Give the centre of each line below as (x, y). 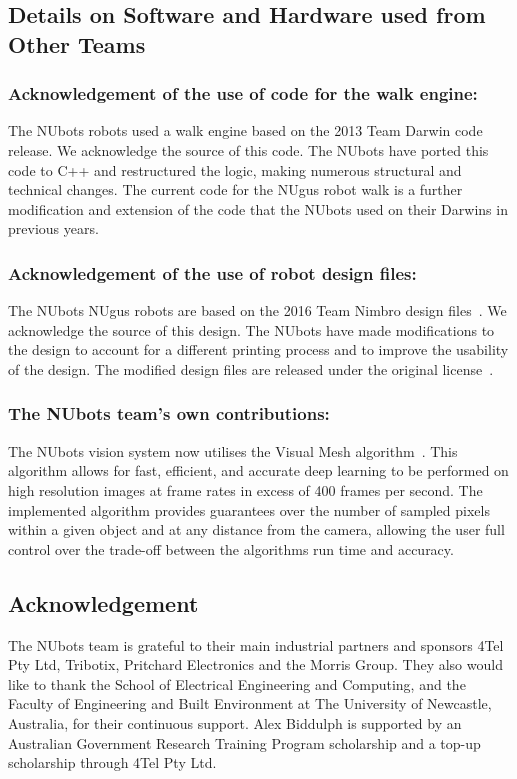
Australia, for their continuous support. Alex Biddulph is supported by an (235, 722)
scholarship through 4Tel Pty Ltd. (112, 762)
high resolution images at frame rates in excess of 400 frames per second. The (245, 489)
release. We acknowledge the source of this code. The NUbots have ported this (248, 149)
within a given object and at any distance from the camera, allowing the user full (256, 529)
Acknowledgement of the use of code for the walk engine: (243, 93)
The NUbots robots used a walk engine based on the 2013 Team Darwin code (245, 130)
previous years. (53, 228)
